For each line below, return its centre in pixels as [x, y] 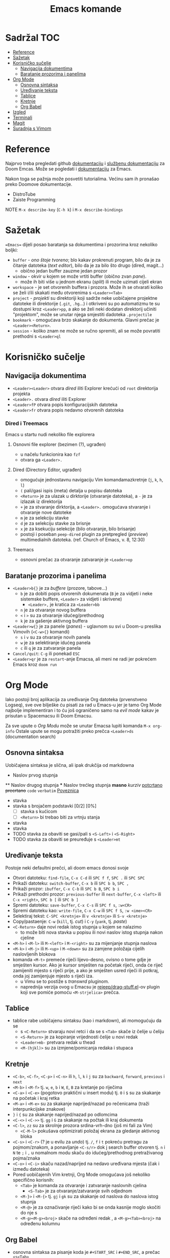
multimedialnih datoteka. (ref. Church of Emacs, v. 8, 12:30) [83, 540]
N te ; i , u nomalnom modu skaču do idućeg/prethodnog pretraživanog [88, 1153]
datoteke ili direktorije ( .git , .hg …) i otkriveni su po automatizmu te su [86, 303]
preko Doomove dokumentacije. [39, 184]
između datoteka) [31, 1169]
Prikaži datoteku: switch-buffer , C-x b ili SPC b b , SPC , [71, 883]
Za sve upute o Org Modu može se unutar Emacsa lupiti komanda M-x [78, 725]
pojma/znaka [26, 1158]
